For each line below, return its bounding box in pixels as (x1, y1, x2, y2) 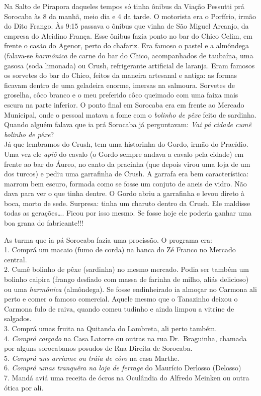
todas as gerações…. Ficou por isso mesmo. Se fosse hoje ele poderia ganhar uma (4, 208, 252, 218)
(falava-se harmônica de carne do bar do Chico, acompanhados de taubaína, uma (4, 50, 253, 60)
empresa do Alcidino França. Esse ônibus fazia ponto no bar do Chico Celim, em (4, 30, 252, 41)
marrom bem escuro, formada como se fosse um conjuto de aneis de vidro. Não (4, 178, 247, 188)
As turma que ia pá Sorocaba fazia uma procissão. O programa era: (4, 234, 212, 245)
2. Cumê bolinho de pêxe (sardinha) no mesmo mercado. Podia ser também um (4, 264, 249, 274)
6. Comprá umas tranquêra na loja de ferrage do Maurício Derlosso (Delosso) (4, 362, 241, 373)
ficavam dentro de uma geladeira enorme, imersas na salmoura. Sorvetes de (4, 79, 235, 90)
